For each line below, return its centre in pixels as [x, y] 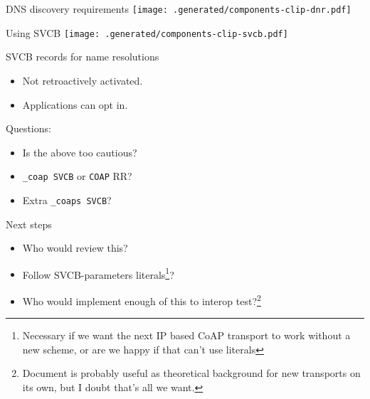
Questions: [28, 128]
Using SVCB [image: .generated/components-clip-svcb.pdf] [147, 32]
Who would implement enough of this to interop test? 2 [142, 300]
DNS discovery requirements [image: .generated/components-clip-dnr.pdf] [179, 9]
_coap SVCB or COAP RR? [77, 176]
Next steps [29, 224]
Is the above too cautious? [80, 152]
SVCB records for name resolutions [83, 57]
